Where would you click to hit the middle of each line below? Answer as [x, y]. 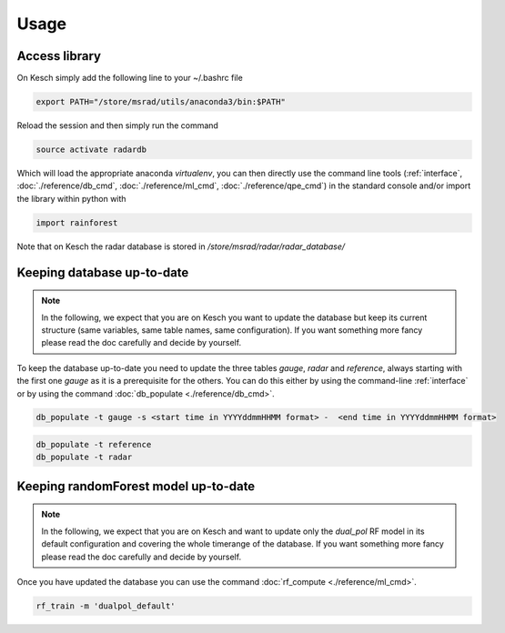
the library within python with [71, 198]
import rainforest [77, 222]
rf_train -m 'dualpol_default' [106, 606]
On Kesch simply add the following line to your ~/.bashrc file [130, 78]
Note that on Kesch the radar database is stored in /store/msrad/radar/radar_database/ [181, 246]
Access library [59, 56]
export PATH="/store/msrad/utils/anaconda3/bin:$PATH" [161, 102]
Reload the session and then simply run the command [117, 126]
